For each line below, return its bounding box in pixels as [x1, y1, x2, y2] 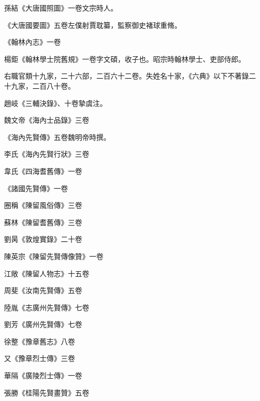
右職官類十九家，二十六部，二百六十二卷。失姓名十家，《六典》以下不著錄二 [4, 70, 256, 81]
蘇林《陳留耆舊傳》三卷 [4, 216, 82, 227]
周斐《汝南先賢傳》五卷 [4, 285, 82, 296]
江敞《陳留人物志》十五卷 [4, 268, 89, 278]
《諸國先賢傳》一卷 [4, 183, 68, 193]
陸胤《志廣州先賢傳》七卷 [4, 302, 89, 312]
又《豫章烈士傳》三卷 [4, 353, 75, 363]
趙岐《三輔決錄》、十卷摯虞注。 [4, 97, 107, 108]
